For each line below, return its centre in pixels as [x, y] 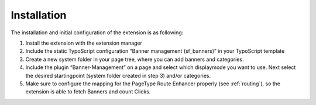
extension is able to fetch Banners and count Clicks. [88, 92]
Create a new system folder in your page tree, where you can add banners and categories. [135, 59]
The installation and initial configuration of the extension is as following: [97, 32]
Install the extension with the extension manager [84, 43]
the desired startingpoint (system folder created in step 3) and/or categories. [118, 75]
